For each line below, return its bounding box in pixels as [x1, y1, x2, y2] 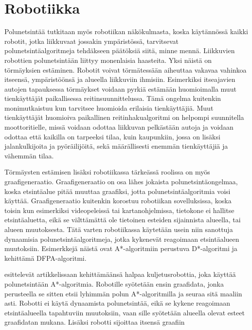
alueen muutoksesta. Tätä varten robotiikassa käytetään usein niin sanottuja [4, 224, 233, 234]
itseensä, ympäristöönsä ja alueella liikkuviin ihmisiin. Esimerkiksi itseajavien [4, 74, 235, 84]
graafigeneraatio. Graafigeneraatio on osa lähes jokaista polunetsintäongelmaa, [4, 176, 238, 187]
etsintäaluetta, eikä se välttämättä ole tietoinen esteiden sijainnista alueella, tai [4, 214, 241, 225]
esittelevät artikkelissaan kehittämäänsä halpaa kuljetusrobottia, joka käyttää [4, 269, 236, 279]
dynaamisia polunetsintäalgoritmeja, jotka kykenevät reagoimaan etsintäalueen [4, 233, 239, 244]
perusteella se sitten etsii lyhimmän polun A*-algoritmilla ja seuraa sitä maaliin [4, 288, 242, 298]
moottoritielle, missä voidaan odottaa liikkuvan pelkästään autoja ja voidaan [4, 122, 234, 132]
